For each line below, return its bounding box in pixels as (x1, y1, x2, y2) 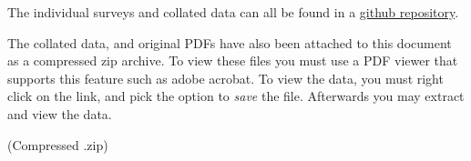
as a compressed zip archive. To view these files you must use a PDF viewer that (7, 51, 458, 70)
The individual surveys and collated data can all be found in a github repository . (7, 3, 459, 21)
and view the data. (7, 104, 112, 123)
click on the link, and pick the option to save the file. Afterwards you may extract (7, 86, 465, 106)
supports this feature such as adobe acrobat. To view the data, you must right (7, 68, 444, 87)
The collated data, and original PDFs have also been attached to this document (7, 33, 452, 52)
